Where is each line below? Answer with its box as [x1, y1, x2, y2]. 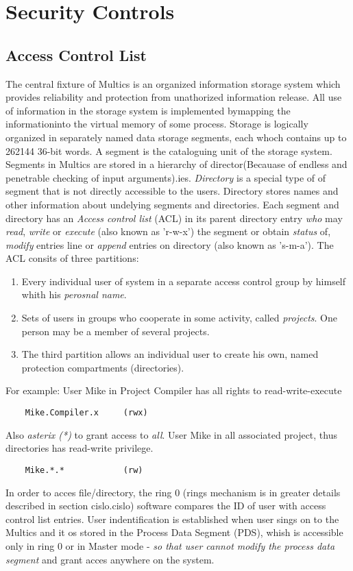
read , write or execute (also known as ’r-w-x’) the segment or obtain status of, [5, 224, 331, 239]
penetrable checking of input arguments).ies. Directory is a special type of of [5, 170, 326, 184]
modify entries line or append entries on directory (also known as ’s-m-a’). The [5, 237, 334, 252]
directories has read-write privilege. [5, 441, 154, 455]
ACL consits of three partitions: [5, 251, 139, 265]
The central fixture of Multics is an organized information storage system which [5, 76, 341, 90]
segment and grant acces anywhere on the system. [5, 552, 215, 566]
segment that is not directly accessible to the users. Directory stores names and [5, 184, 339, 198]
